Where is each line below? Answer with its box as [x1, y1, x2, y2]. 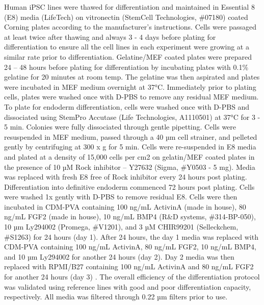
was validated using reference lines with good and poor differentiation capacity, [4, 281, 251, 292]
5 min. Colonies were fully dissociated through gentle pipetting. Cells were [4, 121, 236, 132]
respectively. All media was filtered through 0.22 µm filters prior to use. [4, 291, 228, 302]
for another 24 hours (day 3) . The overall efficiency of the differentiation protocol [4, 271, 260, 282]
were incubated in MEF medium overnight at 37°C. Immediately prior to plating [4, 81, 256, 92]
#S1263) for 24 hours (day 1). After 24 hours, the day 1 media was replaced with [4, 231, 258, 242]
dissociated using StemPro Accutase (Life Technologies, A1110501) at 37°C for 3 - [4, 111, 260, 122]
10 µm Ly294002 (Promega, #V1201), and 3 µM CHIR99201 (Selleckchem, [4, 221, 239, 232]
